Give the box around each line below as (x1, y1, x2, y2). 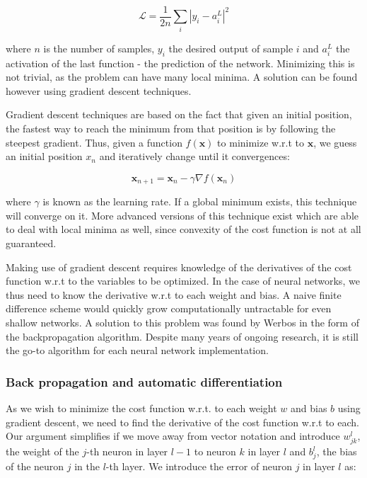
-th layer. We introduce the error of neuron (105, 459, 293, 474)
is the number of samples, (43, 40, 155, 55)
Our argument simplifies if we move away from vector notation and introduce (6, 428, 340, 443)
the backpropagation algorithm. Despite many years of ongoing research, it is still (6, 329, 359, 343)
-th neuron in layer (86, 444, 168, 459)
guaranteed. (6, 235, 57, 250)
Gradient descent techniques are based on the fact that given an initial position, (6, 107, 352, 122)
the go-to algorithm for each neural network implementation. (6, 343, 269, 358)
